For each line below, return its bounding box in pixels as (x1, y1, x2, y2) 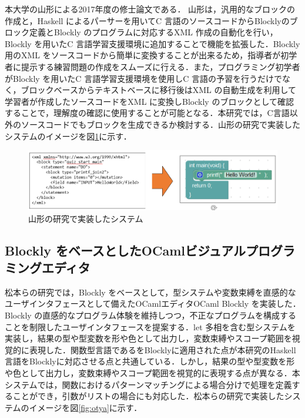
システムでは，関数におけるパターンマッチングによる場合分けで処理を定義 (5, 378, 292, 390)
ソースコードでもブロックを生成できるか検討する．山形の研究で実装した (21, 118, 301, 130)
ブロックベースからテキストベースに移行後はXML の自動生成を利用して (21, 84, 297, 96)
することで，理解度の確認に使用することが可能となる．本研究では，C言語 (5, 107, 290, 119)
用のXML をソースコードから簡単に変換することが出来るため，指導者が (5, 49, 281, 61)
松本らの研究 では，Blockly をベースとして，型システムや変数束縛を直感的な (5, 286, 296, 298)
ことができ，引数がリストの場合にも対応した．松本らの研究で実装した (12, 390, 284, 402)
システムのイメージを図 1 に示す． (5, 130, 132, 142)
